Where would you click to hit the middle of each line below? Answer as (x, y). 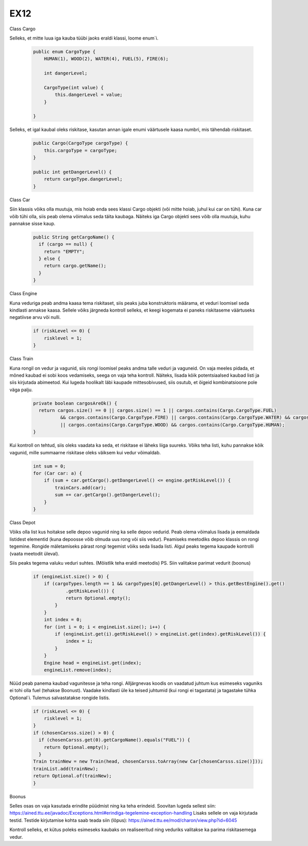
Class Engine (23, 294)
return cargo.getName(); (75, 266)
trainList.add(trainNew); (66, 768)
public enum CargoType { (64, 52)
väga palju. (21, 390)
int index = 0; (63, 620)
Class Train (21, 359)
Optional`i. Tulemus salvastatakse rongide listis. (60, 698)
